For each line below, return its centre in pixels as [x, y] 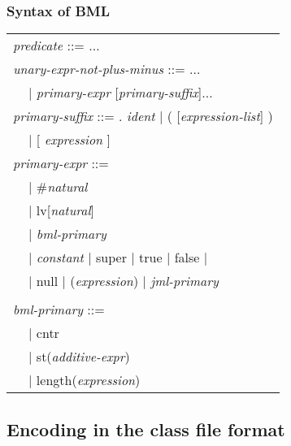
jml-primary [185, 281]
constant [60, 258]
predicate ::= [49, 45]
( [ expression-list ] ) [220, 116]
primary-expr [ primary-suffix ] [119, 93]
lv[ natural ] [65, 210]
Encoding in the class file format [146, 429]
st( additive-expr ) [83, 357]
